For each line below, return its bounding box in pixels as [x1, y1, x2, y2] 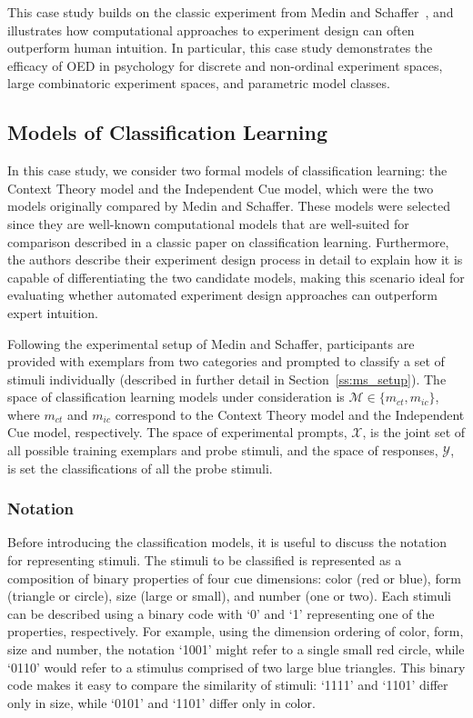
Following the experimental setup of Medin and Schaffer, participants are [7, 334, 415, 353]
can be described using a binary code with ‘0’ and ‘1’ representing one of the [7, 603, 435, 623]
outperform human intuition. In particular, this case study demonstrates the [7, 38, 433, 57]
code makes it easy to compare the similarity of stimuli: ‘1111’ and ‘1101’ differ [7, 675, 448, 694]
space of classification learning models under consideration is [7, 387, 345, 406]
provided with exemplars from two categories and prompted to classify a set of [7, 352, 445, 371]
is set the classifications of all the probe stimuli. [7, 458, 273, 477]
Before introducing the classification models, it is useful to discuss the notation [7, 533, 448, 552]
